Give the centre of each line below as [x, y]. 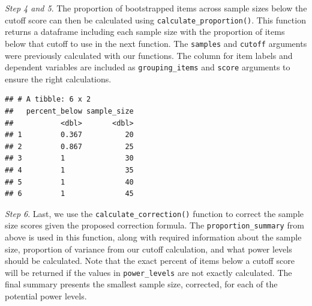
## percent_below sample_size [69, 111]
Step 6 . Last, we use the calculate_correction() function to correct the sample [154, 213]
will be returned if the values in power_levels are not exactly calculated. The [148, 272]
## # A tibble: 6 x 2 [48, 99]
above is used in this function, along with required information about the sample [153, 237]
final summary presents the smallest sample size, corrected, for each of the [141, 284]
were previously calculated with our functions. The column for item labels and [149, 55]
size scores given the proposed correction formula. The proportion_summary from [154, 225]
